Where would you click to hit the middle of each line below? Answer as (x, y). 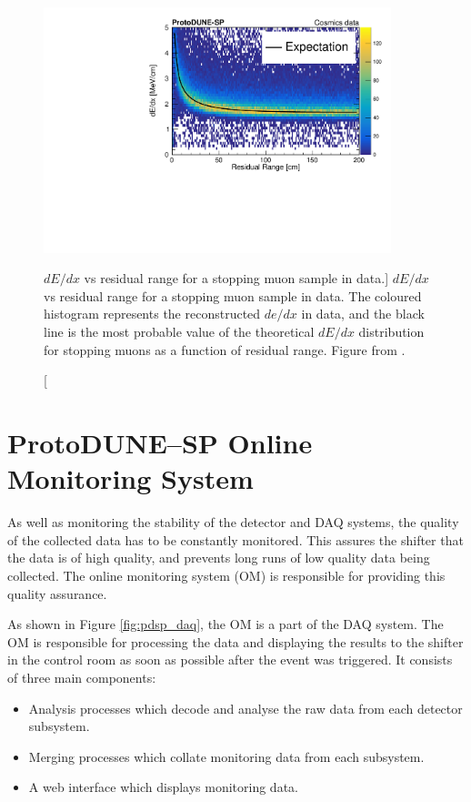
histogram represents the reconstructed (152, 314)
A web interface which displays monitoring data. (163, 787)
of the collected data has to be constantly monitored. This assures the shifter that (235, 539)
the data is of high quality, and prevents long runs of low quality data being (219, 558)
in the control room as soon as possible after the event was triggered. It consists (230, 660)
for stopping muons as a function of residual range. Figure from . (225, 349)
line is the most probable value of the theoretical (179, 332)
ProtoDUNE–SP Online (160, 443)
